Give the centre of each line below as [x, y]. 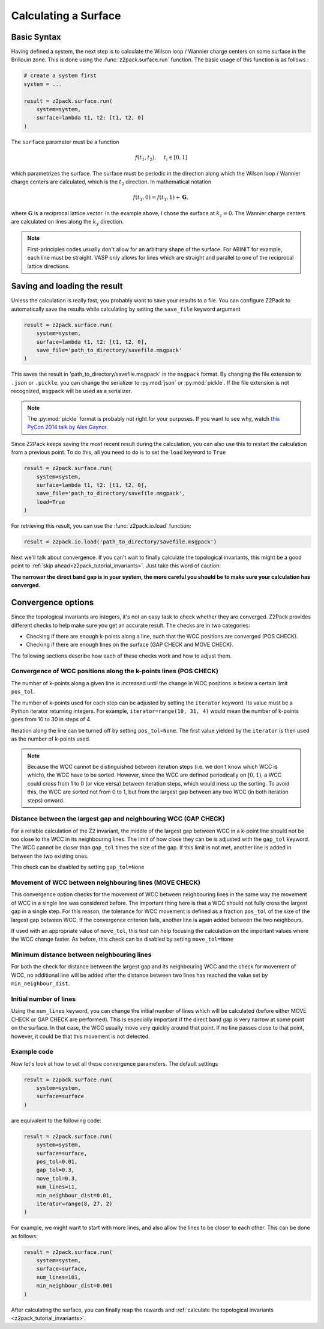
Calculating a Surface [66, 16]
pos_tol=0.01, [57, 1161]
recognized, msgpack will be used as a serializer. [71, 391]
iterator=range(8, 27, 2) [74, 1203]
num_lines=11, [57, 1187]
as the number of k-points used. [51, 739]
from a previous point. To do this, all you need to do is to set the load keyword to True [118, 452]
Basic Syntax [36, 37]
